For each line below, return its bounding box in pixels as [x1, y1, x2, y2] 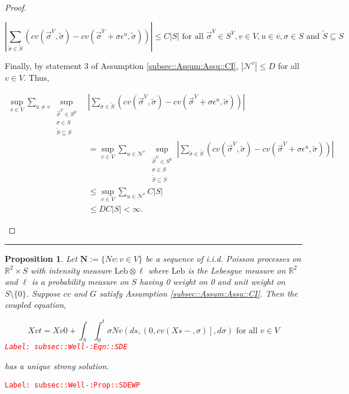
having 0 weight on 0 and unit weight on [139, 275, 286, 288]
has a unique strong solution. [5, 359, 109, 372]
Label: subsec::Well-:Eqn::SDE [5, 343, 128, 352]
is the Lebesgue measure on [188, 264, 286, 276]
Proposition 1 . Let [5, 252, 77, 265]
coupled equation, [5, 298, 67, 311]
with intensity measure [30, 264, 112, 276]
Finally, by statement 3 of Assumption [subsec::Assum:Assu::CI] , [5, 59, 239, 71]
